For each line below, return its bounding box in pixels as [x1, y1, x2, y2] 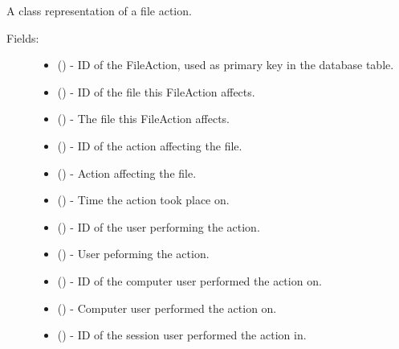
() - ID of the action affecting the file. [57, 137, 242, 154]
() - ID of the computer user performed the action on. [57, 272, 322, 289]
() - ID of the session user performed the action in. [57, 326, 307, 343]
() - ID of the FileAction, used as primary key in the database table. [57, 56, 394, 73]
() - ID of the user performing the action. [57, 218, 260, 235]
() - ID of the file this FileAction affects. [57, 83, 255, 100]
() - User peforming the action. [57, 245, 210, 262]
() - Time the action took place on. [57, 191, 230, 208]
